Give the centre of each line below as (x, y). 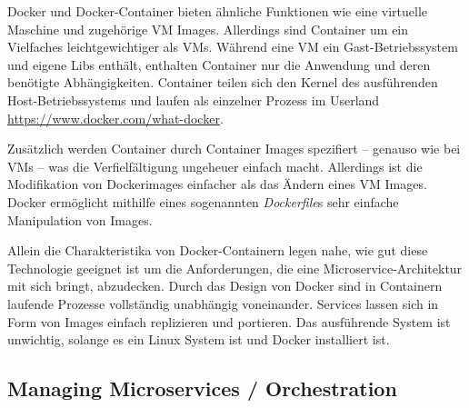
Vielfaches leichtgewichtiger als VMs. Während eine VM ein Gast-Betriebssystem (233, 47)
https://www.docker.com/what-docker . (115, 118)
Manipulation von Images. (80, 219)
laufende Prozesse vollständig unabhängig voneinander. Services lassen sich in (223, 303)
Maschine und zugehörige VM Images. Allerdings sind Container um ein (208, 29)
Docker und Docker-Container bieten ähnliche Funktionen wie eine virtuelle (217, 11)
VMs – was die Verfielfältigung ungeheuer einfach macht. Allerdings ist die (215, 166)
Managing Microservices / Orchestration (202, 388)
